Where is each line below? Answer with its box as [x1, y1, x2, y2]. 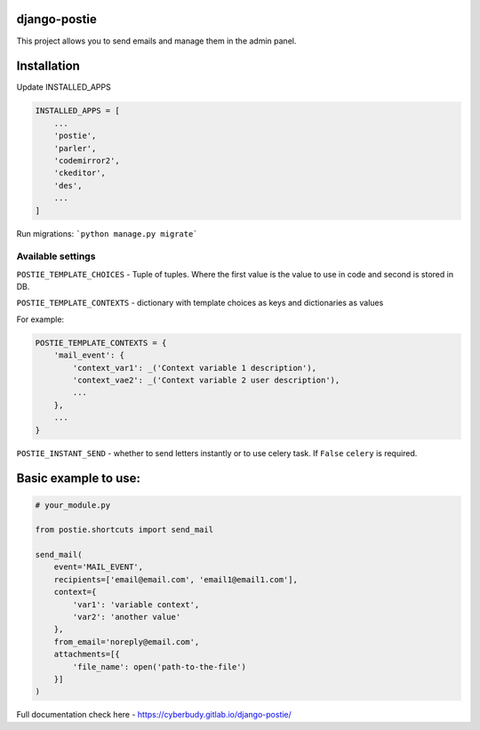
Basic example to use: [16, 471, 141, 486]
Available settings [16, 250, 96, 262]
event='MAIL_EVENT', [53, 562, 144, 573]
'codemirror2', [53, 156, 120, 165]
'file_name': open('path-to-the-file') [72, 662, 246, 671]
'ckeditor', [53, 168, 107, 178]
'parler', [53, 143, 97, 153]
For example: [16, 314, 65, 325]
